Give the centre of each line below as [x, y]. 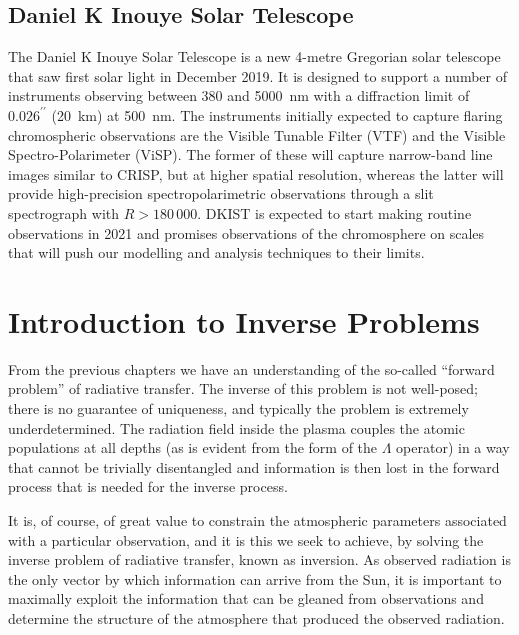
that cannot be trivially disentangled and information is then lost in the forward [254, 466]
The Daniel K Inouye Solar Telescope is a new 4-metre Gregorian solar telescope [254, 56]
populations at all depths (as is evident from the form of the [193, 447]
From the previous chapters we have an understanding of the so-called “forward [251, 368]
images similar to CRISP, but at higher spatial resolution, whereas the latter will [256, 173]
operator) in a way [453, 447]
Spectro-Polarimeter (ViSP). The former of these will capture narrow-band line [250, 154]
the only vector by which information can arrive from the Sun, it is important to [255, 578]
